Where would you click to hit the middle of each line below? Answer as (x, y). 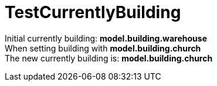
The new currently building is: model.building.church (109, 58)
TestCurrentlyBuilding (93, 12)
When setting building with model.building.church (103, 48)
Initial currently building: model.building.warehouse (106, 38)
